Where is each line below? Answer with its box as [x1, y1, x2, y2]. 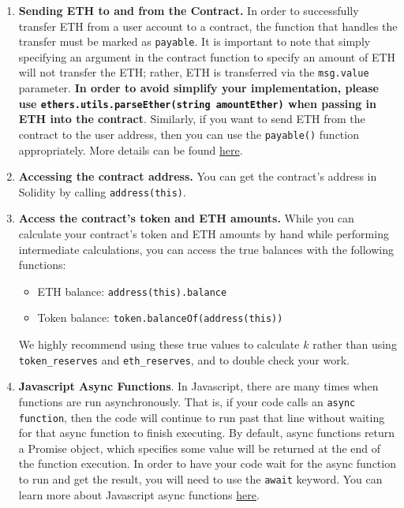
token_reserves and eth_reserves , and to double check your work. [18, 351, 350, 368]
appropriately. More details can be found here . [18, 141, 243, 158]
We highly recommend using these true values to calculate [18, 336, 300, 353]
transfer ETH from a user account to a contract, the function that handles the [18, 17, 398, 34]
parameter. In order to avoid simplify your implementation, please [18, 80, 379, 96]
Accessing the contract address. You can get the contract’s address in [18, 168, 377, 185]
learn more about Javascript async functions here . [18, 486, 260, 502]
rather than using [312, 336, 397, 353]
